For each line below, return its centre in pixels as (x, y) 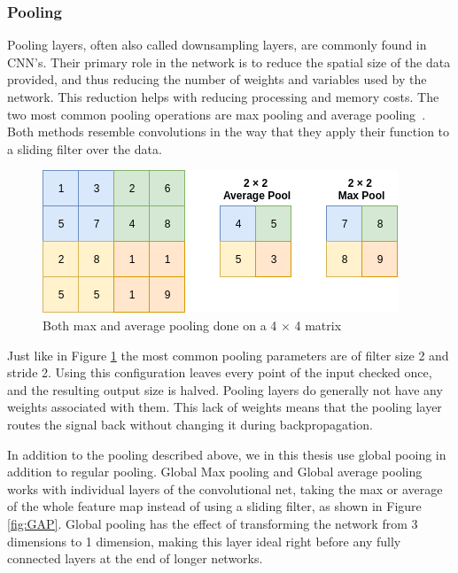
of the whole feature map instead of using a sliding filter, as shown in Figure (214, 506)
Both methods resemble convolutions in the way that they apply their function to (229, 132)
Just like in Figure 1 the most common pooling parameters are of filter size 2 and (228, 355)
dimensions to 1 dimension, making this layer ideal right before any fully (204, 541)
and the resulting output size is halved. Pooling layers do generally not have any (225, 389)
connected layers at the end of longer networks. (135, 558)
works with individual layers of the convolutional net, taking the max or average (225, 488)
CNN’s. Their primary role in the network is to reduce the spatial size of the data (229, 62)
